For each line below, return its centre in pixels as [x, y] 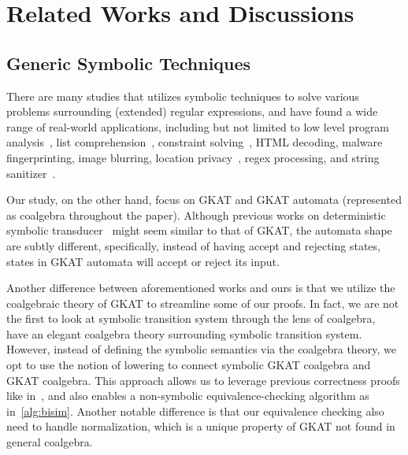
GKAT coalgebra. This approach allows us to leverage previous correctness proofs [203, 380]
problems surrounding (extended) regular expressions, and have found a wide [192, 111]
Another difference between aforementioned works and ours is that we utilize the [201, 288]
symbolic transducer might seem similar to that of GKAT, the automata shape [199, 230]
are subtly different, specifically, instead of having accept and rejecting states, [193, 245]
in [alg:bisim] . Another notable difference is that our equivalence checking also [195, 411]
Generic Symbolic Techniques [129, 63]
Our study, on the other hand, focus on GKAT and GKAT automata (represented [204, 200]
